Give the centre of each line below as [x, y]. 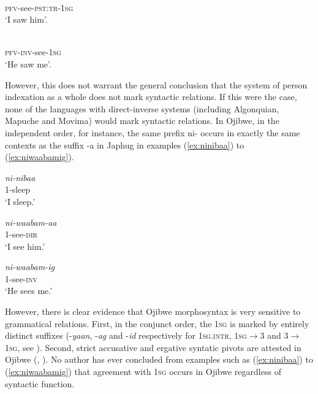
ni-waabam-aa [31, 222]
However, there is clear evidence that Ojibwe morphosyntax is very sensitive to [153, 311]
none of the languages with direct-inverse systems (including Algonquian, [142, 108]
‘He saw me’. [28, 64]
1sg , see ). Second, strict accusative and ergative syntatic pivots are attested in [153, 347]
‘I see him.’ [25, 246]
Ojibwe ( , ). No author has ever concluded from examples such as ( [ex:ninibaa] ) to [159, 359]
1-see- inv [21, 278]
